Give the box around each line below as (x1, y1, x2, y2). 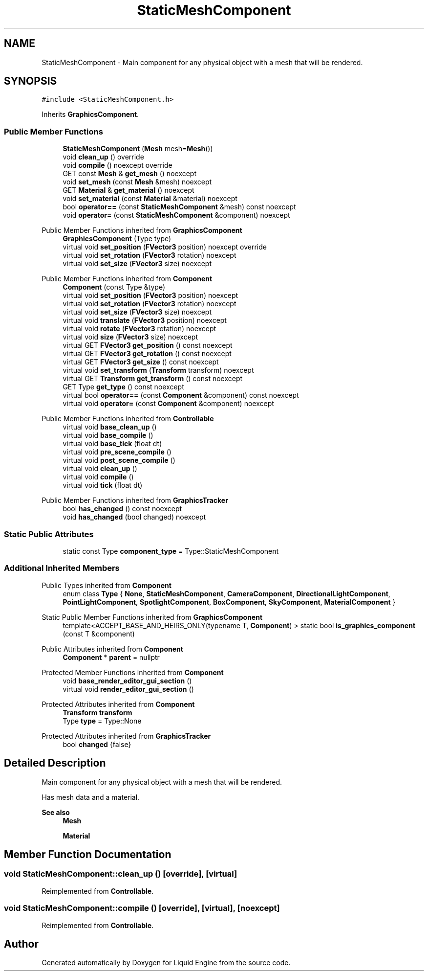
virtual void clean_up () (63, 464, 137, 473)
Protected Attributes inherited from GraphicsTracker (42, 731, 211, 740)
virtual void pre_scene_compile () (63, 448, 171, 456)
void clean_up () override (63, 153, 144, 161)
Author (4, 937, 39, 950)
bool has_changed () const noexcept (63, 504, 182, 513)
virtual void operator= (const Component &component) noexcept (63, 399, 274, 408)
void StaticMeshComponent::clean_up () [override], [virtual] (4, 869, 237, 879)
